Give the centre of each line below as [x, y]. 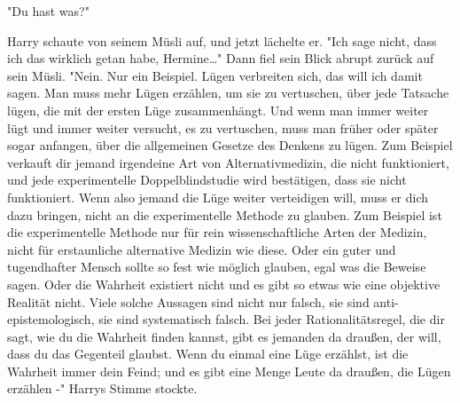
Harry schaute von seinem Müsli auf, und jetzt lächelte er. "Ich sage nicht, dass [222, 40]
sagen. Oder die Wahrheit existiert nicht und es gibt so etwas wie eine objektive [224, 284]
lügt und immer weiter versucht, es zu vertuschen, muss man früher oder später [223, 127]
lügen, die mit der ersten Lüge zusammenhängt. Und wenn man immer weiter [218, 110]
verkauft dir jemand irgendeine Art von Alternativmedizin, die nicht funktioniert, [228, 162]
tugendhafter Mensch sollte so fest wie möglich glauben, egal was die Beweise [217, 267]
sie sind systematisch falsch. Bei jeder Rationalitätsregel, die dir [272, 319]
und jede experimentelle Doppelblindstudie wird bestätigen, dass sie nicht [207, 180]
